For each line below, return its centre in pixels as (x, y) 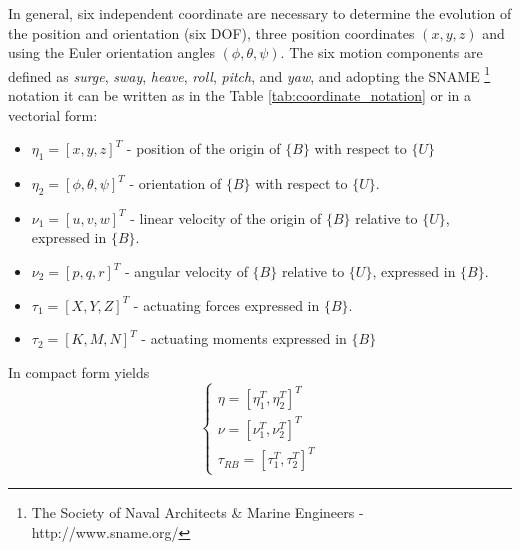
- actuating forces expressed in (226, 304)
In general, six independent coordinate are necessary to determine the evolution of (260, 13)
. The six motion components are (381, 52)
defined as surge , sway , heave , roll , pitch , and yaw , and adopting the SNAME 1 (249, 74)
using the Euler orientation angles (111, 52)
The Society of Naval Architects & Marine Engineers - (197, 512)
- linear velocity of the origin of (226, 217)
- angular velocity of (186, 271)
